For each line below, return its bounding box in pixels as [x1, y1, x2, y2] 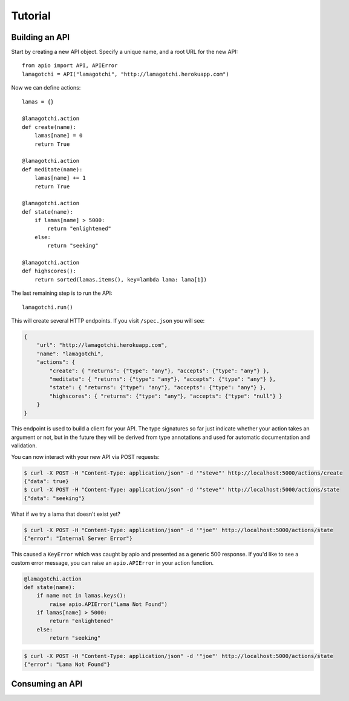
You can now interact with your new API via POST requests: [11, 453, 160, 460]
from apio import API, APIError [22, 62, 118, 69]
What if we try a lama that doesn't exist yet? [11, 510, 121, 518]
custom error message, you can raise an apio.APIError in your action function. [11, 559, 214, 566]
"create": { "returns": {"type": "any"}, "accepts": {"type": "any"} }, [49, 367, 270, 374]
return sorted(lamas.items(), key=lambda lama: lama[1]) [34, 276, 207, 283]
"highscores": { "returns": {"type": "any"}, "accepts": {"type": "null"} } [49, 392, 282, 400]
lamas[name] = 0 [34, 132, 83, 139]
